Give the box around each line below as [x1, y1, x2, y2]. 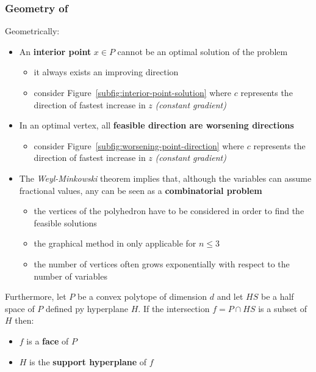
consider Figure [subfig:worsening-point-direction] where [34, 139, 245, 152]
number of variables [34, 269, 107, 282]
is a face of [26, 334, 69, 347]
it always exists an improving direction [34, 65, 179, 78]
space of [5, 302, 35, 314]
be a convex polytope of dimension [77, 290, 207, 303]
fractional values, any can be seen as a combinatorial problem [19, 184, 262, 196]
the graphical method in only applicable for [34, 237, 196, 250]
